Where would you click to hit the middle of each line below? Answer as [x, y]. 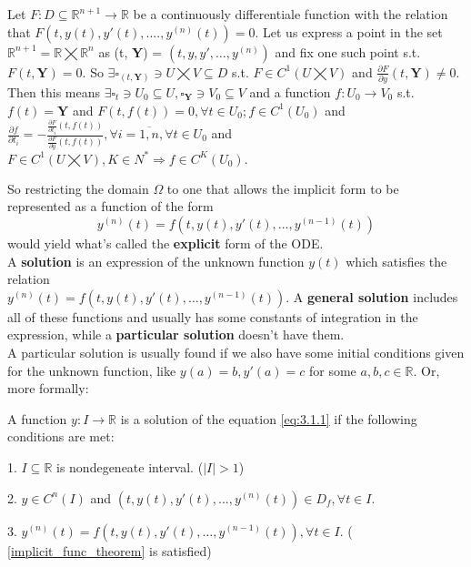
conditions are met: [61, 436]
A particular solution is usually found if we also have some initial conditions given [236, 352]
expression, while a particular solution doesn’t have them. [176, 334]
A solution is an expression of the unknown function [156, 261]
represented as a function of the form [110, 206]
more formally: [48, 388]
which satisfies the [396, 261]
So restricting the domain [78, 188]
